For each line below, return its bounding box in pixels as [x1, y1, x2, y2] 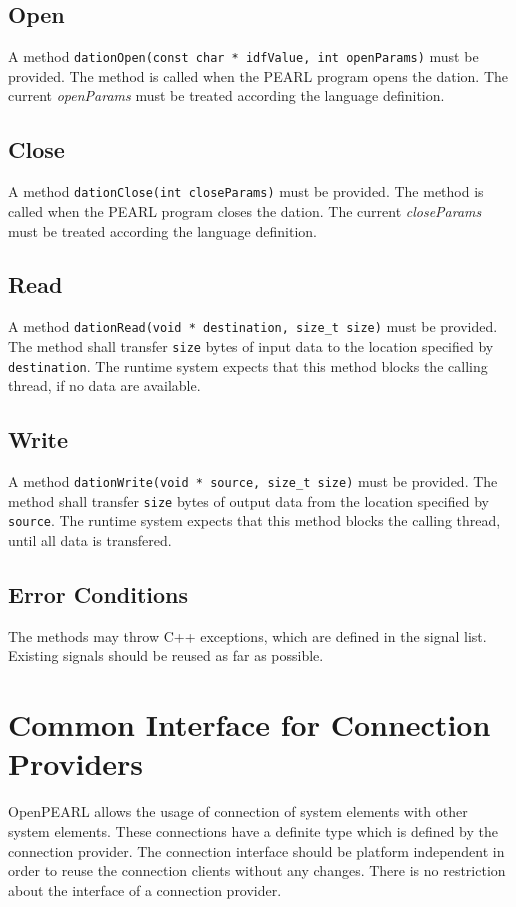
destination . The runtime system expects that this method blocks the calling [8, 355, 488, 376]
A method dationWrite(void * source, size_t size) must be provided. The [8, 471, 498, 492]
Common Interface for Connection [8, 704, 491, 745]
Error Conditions [8, 579, 189, 610]
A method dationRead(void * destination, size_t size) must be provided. [8, 316, 498, 337]
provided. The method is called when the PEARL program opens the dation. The [8, 65, 509, 86]
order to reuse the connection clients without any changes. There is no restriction [8, 860, 506, 881]
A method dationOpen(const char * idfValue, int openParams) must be [8, 46, 479, 67]
